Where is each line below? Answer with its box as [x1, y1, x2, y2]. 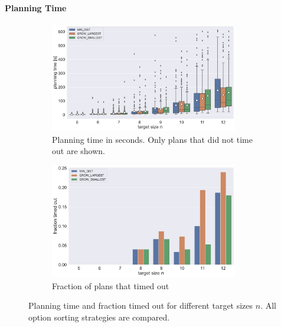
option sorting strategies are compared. [28, 311, 170, 323]
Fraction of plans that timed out [52, 279, 169, 292]
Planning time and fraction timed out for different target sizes [28, 299, 253, 312]
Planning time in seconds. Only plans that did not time [52, 133, 253, 145]
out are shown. [52, 145, 105, 157]
